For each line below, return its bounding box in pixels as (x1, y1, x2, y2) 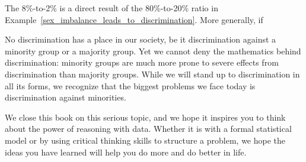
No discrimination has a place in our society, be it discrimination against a (5, 33, 276, 46)
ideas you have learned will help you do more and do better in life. (5, 145, 247, 158)
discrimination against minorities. (5, 91, 126, 103)
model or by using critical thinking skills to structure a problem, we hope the (5, 134, 286, 146)
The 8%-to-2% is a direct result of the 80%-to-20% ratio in (5, 2, 218, 14)
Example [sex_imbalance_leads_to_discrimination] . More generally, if (5, 13, 263, 25)
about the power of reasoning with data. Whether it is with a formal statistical (5, 122, 292, 135)
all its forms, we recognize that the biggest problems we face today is (5, 79, 256, 92)
